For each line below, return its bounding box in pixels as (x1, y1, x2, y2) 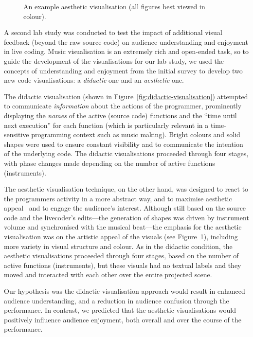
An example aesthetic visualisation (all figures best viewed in (23, 1, 205, 11)
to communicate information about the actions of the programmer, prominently (4, 101, 242, 111)
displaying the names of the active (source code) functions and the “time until (4, 110, 237, 120)
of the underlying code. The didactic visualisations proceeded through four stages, (4, 148, 249, 159)
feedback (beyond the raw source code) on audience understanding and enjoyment (4, 36, 248, 47)
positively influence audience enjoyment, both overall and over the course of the (4, 314, 241, 324)
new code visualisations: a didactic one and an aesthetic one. (4, 75, 184, 85)
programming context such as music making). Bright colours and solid (31, 129, 240, 140)
